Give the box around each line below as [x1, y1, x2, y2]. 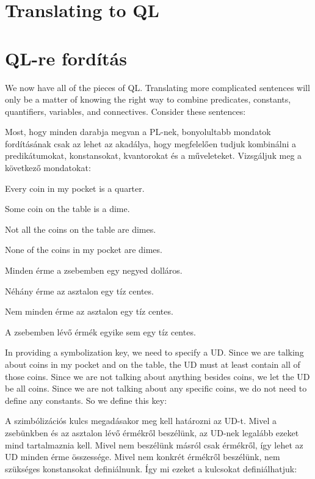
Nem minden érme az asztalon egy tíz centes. [5, 305, 173, 318]
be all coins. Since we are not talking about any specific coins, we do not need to [5, 382, 307, 395]
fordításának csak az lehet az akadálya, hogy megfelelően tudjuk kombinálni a [5, 137, 296, 150]
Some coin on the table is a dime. [5, 202, 130, 215]
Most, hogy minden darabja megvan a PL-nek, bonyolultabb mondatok [5, 125, 271, 138]
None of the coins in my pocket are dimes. [5, 243, 162, 256]
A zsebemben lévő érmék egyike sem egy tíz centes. [5, 325, 196, 338]
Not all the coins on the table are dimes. [5, 222, 156, 235]
